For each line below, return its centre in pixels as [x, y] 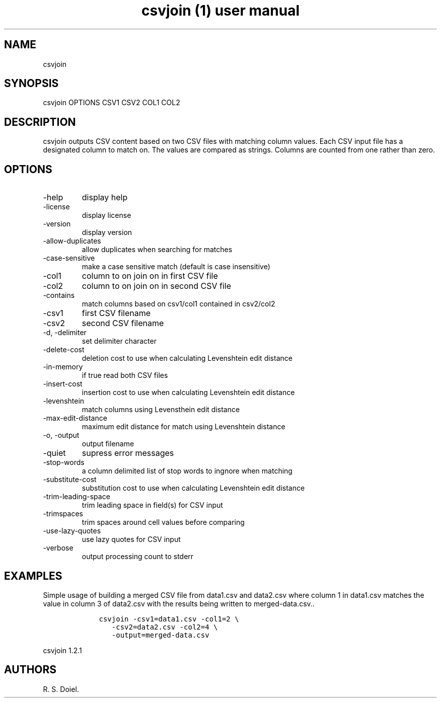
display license [106, 215]
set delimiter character [119, 341]
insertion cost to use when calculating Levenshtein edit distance [188, 393]
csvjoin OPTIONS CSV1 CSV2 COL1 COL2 [112, 103]
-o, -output [61, 435]
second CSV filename [123, 323]
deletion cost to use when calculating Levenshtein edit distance [187, 358]
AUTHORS [30, 670]
